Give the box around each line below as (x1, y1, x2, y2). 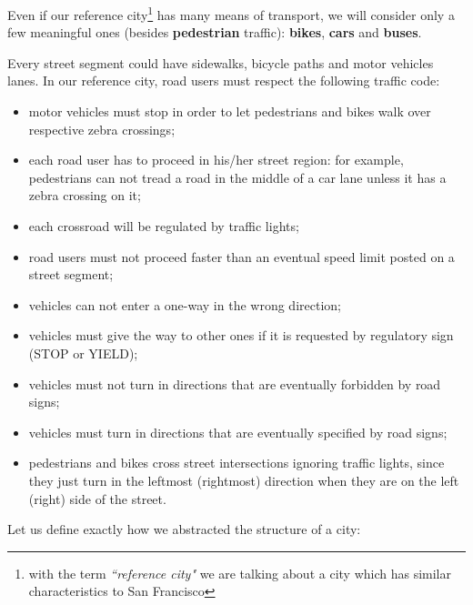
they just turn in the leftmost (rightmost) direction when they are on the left (28, 470, 459, 489)
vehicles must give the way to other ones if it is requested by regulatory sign (28, 326, 454, 345)
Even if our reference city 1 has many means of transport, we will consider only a (7, 3, 455, 24)
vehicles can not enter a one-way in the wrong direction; (28, 295, 341, 314)
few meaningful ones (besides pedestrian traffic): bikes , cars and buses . (7, 23, 422, 42)
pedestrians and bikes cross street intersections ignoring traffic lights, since (28, 453, 445, 472)
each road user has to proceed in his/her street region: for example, (28, 150, 404, 169)
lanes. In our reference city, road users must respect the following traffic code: (7, 71, 440, 90)
